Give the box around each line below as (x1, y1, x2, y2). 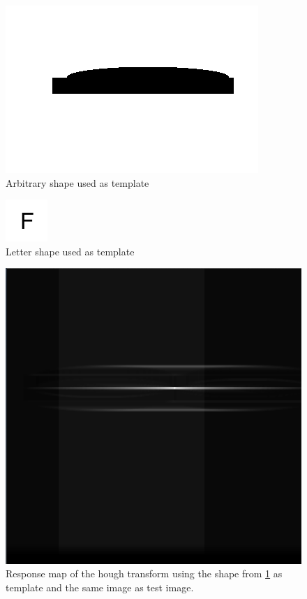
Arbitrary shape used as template (6, 175, 149, 190)
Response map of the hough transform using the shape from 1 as (6, 566, 283, 581)
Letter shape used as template (6, 244, 135, 258)
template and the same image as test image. (6, 579, 194, 594)
